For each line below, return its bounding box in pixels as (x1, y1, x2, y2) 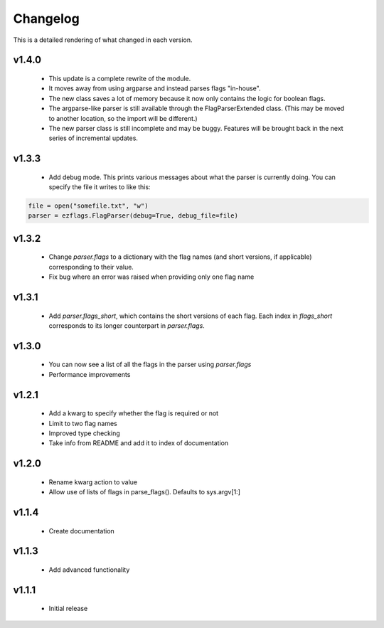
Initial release (48, 605, 88, 613)
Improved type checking (48, 429, 120, 437)
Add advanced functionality (48, 565, 130, 574)
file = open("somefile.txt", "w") (28, 202, 149, 210)
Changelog (13, 11, 80, 26)
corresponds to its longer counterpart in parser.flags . (48, 321, 206, 330)
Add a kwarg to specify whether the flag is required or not (48, 409, 219, 417)
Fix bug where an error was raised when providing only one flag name (48, 272, 255, 281)
